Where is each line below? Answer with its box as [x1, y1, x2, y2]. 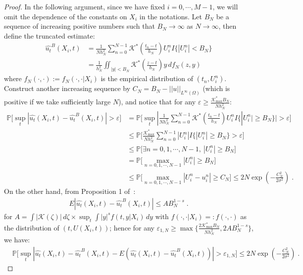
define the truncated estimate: [4, 30, 95, 41]
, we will [212, 1, 238, 11]
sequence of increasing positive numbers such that [4, 21, 155, 31]
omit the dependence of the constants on [4, 11, 127, 21]
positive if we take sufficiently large [4, 96, 111, 107]
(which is [202, 83, 230, 93]
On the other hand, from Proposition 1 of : [4, 186, 136, 196]
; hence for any [109, 222, 154, 232]
